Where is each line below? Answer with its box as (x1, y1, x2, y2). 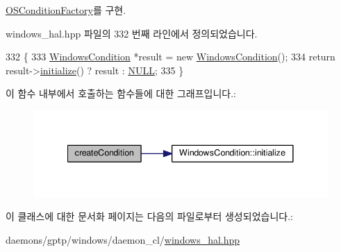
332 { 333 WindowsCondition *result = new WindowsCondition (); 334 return (6, 49, 335, 64)
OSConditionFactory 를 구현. (6, 3, 126, 17)
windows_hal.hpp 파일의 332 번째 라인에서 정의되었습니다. (6, 26, 258, 40)
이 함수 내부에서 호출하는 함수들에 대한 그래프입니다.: (6, 86, 236, 101)
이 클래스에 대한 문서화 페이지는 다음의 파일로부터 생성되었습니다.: (6, 209, 293, 224)
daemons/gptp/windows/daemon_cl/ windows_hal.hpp (6, 232, 240, 246)
